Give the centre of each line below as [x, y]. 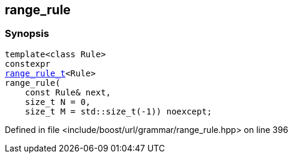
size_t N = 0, [58, 102]
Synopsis [27, 34]
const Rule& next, [68, 92]
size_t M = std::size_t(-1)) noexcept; [118, 111]
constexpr [28, 63]
